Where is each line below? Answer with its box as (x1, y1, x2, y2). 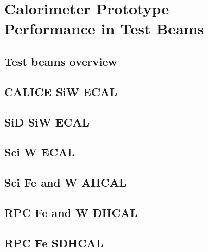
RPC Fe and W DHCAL (4, 204, 138, 220)
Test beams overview (4, 53, 117, 69)
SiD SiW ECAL (4, 114, 89, 130)
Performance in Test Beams (4, 18, 204, 39)
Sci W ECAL (4, 144, 75, 160)
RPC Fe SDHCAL (4, 235, 104, 250)
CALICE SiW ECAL (4, 83, 117, 99)
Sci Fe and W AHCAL (4, 174, 127, 190)
